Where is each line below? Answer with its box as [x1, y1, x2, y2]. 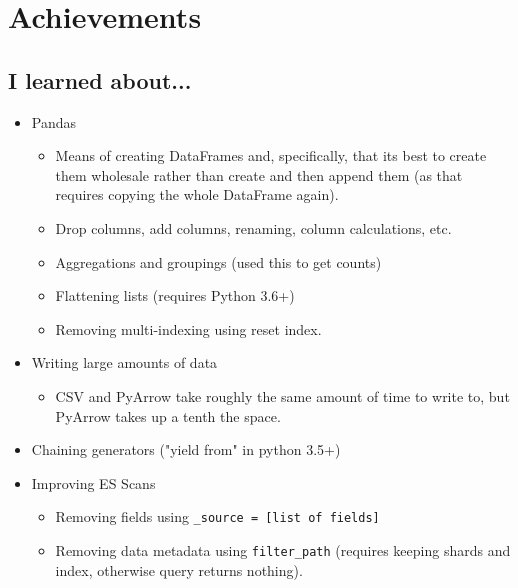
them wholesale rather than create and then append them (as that [55, 164, 463, 185]
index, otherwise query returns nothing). [55, 559, 303, 580]
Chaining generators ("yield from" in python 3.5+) [31, 439, 341, 460]
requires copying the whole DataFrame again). [55, 184, 339, 205]
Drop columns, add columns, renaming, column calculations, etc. [55, 217, 452, 238]
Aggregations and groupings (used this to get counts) [55, 251, 382, 272]
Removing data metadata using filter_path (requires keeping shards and [55, 539, 511, 560]
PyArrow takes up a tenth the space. [55, 405, 281, 426]
